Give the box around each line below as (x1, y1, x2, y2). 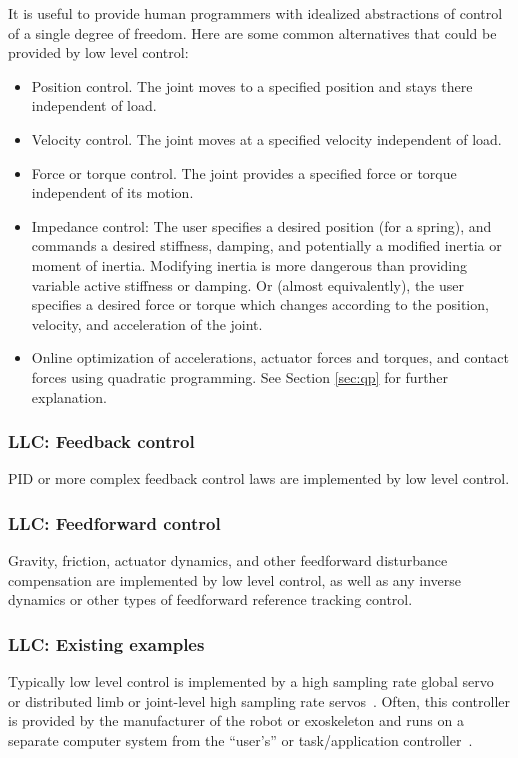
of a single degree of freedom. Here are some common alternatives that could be (8, 22, 497, 43)
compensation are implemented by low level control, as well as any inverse (8, 569, 462, 590)
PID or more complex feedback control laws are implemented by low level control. (8, 468, 510, 489)
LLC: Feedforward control (8, 510, 221, 535)
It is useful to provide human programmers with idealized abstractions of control (8, 3, 503, 23)
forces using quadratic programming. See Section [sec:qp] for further (31, 366, 449, 387)
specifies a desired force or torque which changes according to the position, (31, 294, 489, 315)
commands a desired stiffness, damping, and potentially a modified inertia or (31, 235, 502, 256)
